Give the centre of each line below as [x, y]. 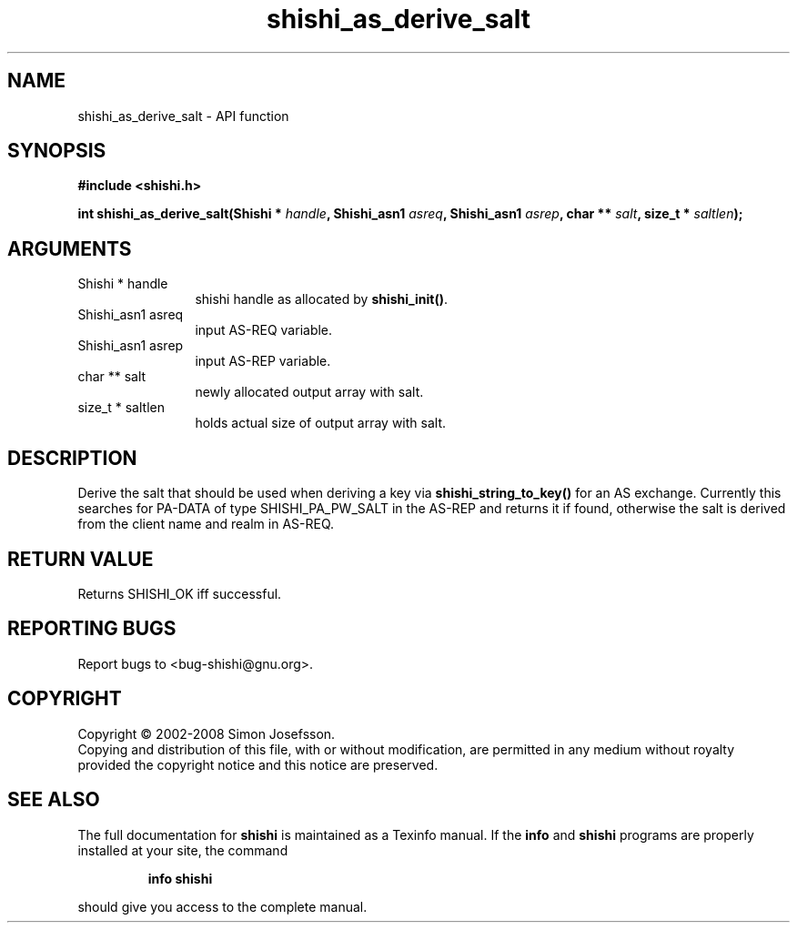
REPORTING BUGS [92, 629]
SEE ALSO [54, 800]
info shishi [180, 878]
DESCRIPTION [72, 458]
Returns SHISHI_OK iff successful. [180, 593]
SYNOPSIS [57, 151]
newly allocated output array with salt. [309, 392]
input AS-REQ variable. [264, 330]
